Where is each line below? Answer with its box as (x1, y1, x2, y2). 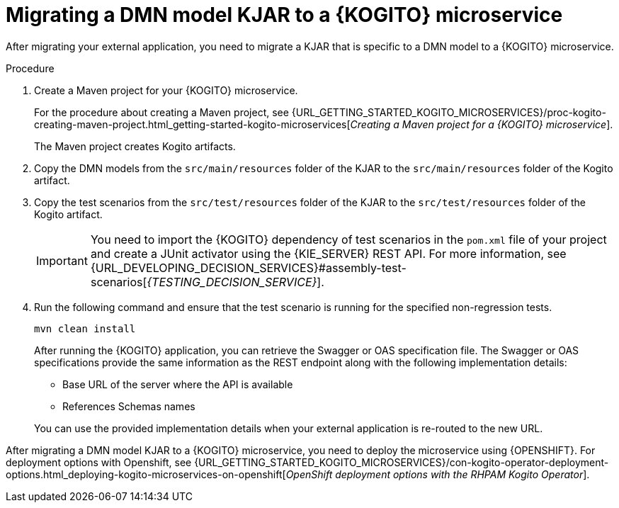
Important (36, 253, 88, 268)
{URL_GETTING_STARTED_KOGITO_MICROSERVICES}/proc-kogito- (291, 106, 606, 118)
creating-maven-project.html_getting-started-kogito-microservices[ (34, 118, 351, 130)
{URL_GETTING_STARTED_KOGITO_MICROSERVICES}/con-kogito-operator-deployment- (194, 456, 609, 468)
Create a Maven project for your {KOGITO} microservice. (34, 84, 298, 96)
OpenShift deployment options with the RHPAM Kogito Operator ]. (285, 468, 590, 480)
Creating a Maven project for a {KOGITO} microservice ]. (350, 118, 613, 130)
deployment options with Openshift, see (6, 456, 192, 468)
